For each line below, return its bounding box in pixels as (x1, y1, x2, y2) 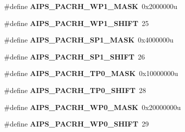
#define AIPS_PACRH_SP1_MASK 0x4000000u (4, 34, 174, 45)
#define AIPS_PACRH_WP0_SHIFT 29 (4, 118, 149, 129)
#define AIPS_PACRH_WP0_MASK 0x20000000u (4, 101, 181, 112)
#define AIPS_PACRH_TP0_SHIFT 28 (4, 84, 146, 95)
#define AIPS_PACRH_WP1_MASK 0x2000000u (4, 1, 178, 11)
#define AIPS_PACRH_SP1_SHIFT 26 (4, 51, 145, 61)
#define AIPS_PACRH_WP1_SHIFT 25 (4, 17, 149, 28)
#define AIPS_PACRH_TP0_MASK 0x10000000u (4, 68, 178, 78)
